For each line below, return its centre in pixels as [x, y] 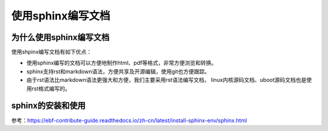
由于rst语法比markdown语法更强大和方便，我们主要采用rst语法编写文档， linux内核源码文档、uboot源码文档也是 [166, 80]
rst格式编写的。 [51, 89]
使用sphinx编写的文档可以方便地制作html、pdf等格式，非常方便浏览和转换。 [121, 63]
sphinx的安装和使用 [49, 106]
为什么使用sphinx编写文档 [60, 37]
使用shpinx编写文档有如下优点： [52, 52]
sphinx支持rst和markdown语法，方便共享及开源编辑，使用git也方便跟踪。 [118, 71]
